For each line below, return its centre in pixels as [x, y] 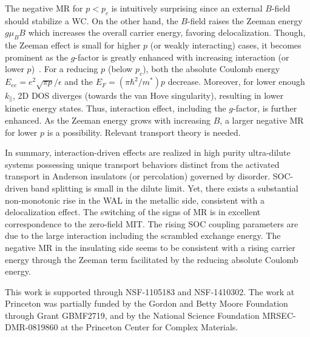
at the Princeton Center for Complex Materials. [150, 327]
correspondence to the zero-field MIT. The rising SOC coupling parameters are [152, 223]
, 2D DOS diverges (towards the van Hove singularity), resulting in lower [148, 95]
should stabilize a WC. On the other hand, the [92, 20]
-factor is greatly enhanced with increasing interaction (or [182, 57]
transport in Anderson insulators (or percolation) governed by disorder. [138, 176]
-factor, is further [265, 108]
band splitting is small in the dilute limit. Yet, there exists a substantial [164, 188]
